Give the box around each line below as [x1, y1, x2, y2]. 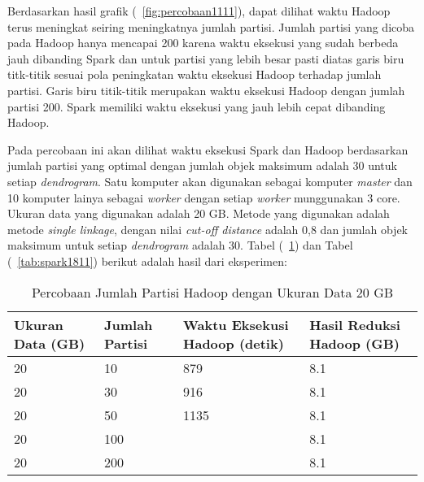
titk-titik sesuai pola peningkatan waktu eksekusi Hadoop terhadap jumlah [7, 66, 382, 83]
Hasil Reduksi [309, 315, 400, 334]
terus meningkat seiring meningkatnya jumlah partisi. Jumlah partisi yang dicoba [7, 18, 415, 35]
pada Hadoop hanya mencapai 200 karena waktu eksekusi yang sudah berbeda [7, 34, 399, 51]
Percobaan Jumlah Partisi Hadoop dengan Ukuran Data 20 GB [31, 282, 394, 302]
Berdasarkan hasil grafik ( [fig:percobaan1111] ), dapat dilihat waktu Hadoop [7, 2, 391, 19]
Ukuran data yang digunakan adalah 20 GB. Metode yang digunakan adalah [7, 205, 390, 222]
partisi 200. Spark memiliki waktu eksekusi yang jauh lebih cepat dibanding [7, 98, 386, 115]
